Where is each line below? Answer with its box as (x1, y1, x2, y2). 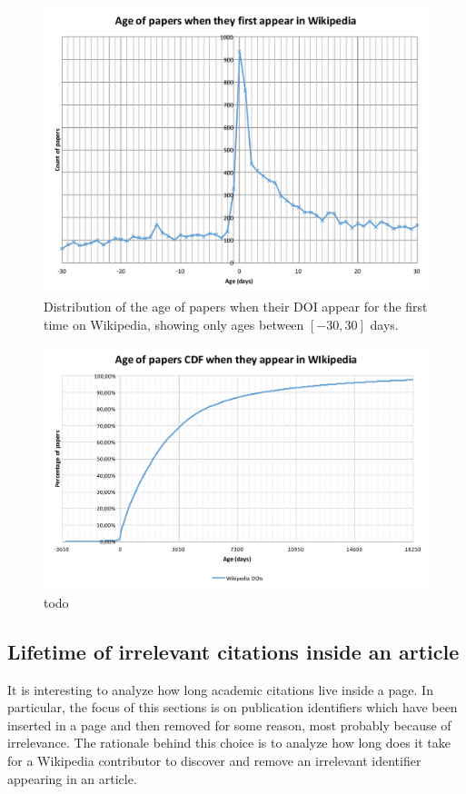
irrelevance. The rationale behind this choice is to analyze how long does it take (7, 733, 451, 752)
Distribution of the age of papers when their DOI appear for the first (44, 297, 428, 316)
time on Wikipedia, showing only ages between (44, 314, 304, 333)
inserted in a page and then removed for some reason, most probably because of (7, 715, 451, 734)
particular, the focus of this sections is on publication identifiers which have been (7, 698, 458, 717)
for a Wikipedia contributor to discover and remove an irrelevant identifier (7, 750, 421, 769)
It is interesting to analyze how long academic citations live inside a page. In (7, 680, 433, 699)
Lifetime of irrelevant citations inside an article (7, 637, 460, 665)
